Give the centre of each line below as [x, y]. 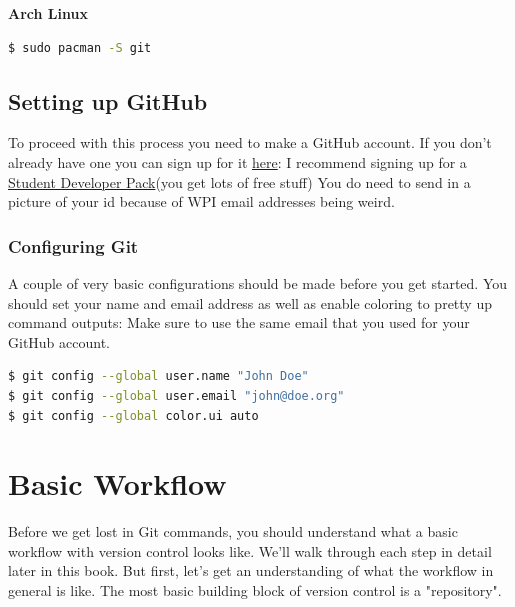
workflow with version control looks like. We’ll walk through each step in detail [250, 550]
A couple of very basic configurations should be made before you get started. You [258, 282]
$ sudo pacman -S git [80, 47]
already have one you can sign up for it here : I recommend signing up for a [237, 161]
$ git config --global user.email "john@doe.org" [176, 395]
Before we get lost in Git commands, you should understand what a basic [233, 531]
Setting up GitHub [108, 100]
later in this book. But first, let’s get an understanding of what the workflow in [251, 570]
